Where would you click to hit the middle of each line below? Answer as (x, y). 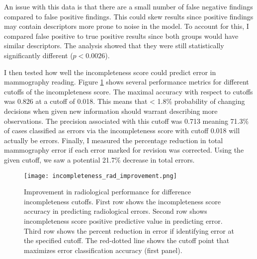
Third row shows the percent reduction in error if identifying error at (129, 230)
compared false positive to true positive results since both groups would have (121, 36)
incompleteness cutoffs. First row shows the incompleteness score (123, 201)
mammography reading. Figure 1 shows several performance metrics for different (127, 82)
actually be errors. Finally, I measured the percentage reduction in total (114, 140)
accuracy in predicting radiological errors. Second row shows (116, 211)
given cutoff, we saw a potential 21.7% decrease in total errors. (99, 159)
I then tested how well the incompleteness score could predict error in (110, 72)
